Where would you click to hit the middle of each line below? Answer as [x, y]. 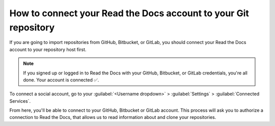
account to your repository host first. [48, 49]
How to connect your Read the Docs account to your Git [129, 13]
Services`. [20, 101]
